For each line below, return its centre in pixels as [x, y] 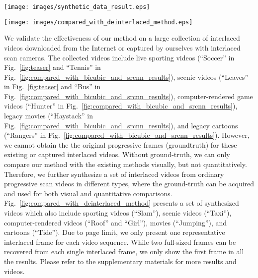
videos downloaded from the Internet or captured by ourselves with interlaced [122, 47]
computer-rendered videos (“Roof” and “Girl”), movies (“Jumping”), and [116, 222]
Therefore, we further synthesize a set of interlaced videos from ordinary [114, 174]
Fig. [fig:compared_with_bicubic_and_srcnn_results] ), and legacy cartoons [121, 125]
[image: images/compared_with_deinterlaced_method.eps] [98, 22]
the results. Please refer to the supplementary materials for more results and [120, 261]
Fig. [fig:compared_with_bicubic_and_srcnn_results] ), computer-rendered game [129, 96]
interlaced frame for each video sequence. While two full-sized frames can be [120, 242]
